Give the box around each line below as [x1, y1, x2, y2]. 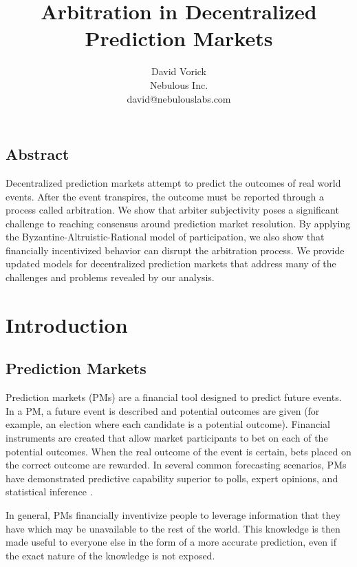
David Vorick [151, 64, 206, 79]
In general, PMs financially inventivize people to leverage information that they [6, 507, 340, 522]
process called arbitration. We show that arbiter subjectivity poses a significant [6, 203, 339, 217]
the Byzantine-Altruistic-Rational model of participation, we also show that [6, 229, 325, 244]
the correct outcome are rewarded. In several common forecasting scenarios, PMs [6, 457, 347, 472]
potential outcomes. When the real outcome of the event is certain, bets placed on [6, 444, 351, 458]
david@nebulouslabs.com [127, 91, 231, 105]
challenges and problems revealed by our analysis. [6, 270, 215, 285]
